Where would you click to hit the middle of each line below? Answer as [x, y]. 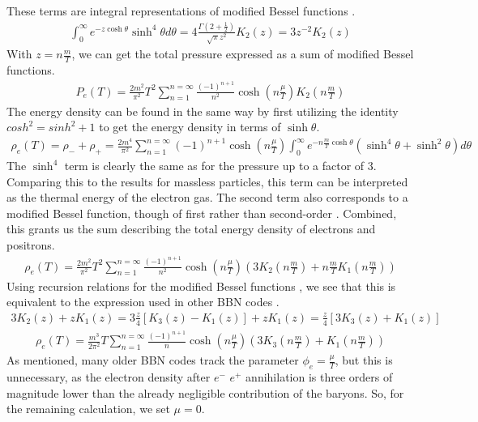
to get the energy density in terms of [190, 127]
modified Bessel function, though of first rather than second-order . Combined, [202, 213]
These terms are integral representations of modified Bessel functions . [181, 11]
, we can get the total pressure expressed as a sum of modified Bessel [243, 54]
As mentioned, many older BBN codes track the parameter [153, 360]
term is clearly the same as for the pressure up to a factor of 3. [220, 166]
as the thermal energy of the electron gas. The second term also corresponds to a [207, 197]
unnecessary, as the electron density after [109, 377]
